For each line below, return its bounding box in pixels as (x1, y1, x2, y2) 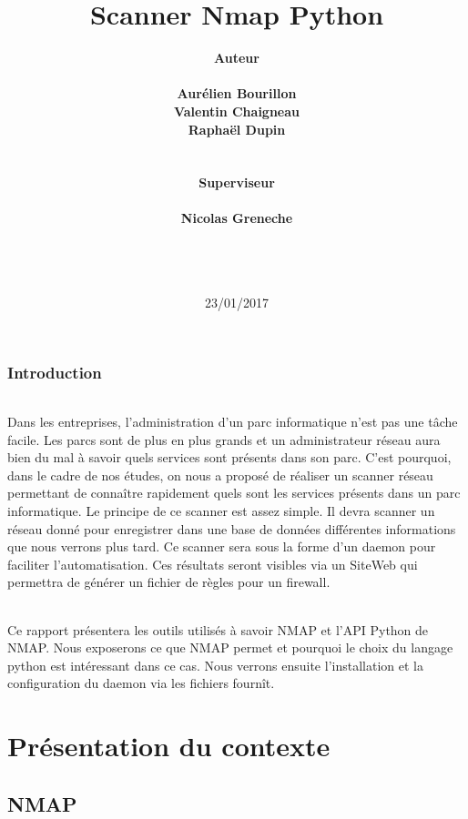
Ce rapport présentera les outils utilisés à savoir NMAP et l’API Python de (7, 620, 429, 639)
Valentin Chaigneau (173, 101, 300, 120)
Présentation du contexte (7, 727, 331, 764)
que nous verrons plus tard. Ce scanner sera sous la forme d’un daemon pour (7, 537, 436, 556)
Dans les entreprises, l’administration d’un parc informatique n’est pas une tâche (7, 411, 458, 430)
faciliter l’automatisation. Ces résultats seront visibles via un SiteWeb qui (7, 554, 418, 573)
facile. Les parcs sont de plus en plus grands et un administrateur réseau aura (7, 430, 441, 449)
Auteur (214, 48, 259, 67)
